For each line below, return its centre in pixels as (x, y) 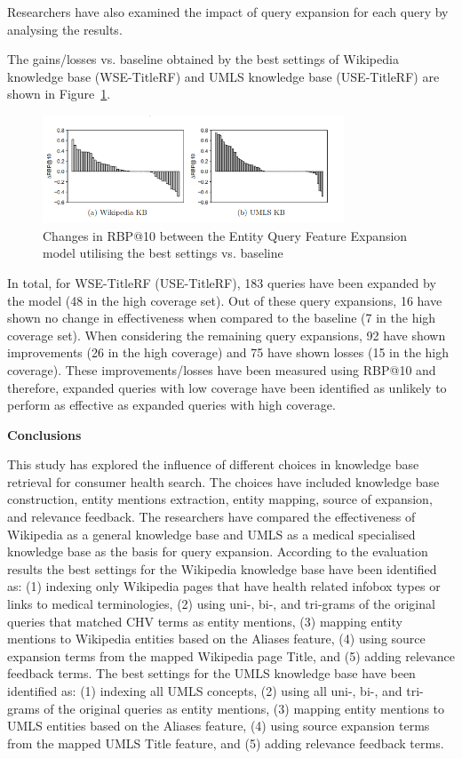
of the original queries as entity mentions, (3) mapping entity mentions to (244, 708)
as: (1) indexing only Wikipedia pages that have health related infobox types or (224, 586)
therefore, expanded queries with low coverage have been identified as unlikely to (227, 387)
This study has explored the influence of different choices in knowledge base (213, 464)
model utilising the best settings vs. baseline (163, 253)
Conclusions (44, 434)
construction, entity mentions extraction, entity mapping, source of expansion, (220, 499)
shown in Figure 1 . (59, 94)
